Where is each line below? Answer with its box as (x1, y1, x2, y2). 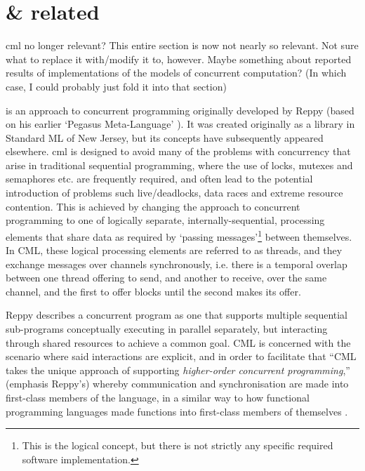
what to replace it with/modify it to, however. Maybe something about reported (6, 51, 352, 66)
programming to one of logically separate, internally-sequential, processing (6, 213, 325, 227)
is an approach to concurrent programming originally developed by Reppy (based (6, 102, 354, 117)
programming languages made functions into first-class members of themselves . (6, 404, 348, 418)
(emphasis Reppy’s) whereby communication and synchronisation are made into (6, 376, 349, 391)
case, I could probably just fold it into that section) (6, 79, 227, 93)
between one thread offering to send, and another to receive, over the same (6, 270, 327, 285)
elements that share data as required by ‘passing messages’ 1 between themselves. (6, 227, 352, 244)
